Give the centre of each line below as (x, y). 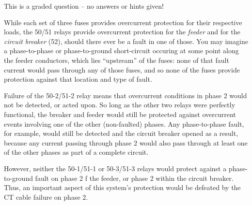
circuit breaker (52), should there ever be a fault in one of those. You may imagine (126, 41)
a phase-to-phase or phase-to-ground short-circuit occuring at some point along (121, 51)
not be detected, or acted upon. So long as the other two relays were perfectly (120, 105)
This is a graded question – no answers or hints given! (84, 6)
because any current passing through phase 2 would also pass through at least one (126, 142)
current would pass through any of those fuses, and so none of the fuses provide (122, 69)
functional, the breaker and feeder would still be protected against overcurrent (120, 114)
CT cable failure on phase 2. (46, 197)
